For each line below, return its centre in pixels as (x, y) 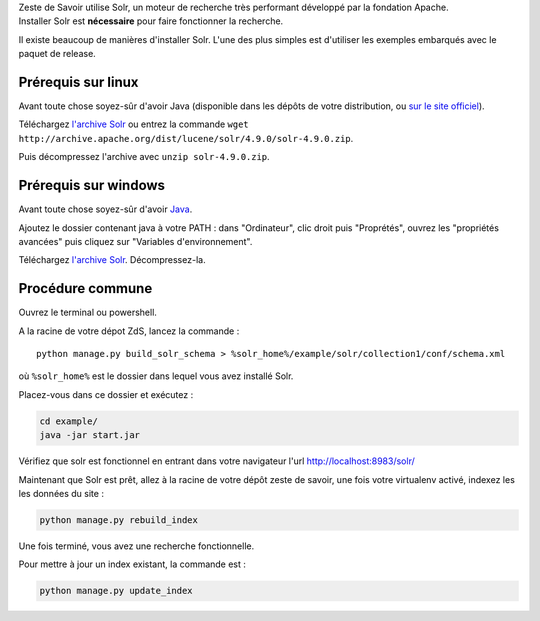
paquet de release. (57, 54)
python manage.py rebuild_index (119, 519)
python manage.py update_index (116, 591)
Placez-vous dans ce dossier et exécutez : (106, 394)
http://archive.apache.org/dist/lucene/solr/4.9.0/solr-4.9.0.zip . (186, 138)
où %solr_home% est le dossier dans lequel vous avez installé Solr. (156, 376)
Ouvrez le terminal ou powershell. (87, 312)
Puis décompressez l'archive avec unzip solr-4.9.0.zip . (144, 157)
